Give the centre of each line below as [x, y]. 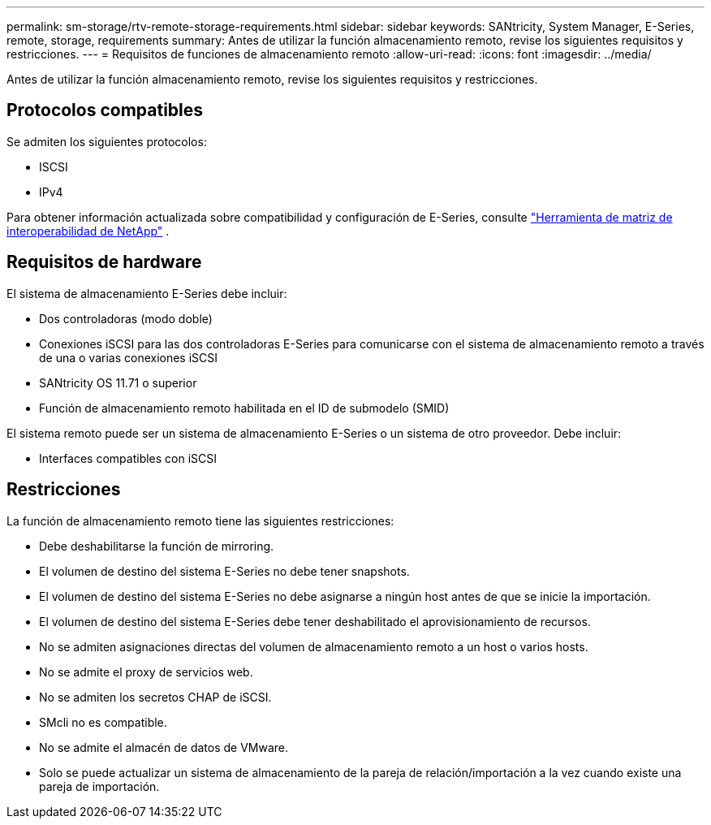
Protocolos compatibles [105, 110]
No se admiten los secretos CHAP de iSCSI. [155, 697]
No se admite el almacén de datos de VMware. [164, 747]
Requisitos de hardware [104, 262]
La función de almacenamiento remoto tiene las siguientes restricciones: [200, 520]
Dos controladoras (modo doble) [126, 318]
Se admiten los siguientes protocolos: [107, 141]
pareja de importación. [99, 786]
